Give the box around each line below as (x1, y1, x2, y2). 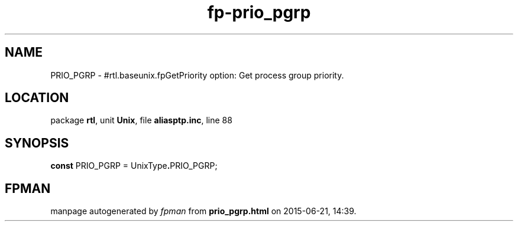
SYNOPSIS (5, 135, 69, 150)
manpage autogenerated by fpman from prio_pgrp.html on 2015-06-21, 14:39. (50, 206, 357, 217)
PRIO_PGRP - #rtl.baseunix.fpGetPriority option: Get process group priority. (50, 70, 344, 80)
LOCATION (5, 90, 69, 106)
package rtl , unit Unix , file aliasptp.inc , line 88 (50, 115, 232, 126)
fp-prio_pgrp (207, 2, 311, 22)
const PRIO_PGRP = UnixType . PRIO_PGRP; (50, 161, 218, 171)
